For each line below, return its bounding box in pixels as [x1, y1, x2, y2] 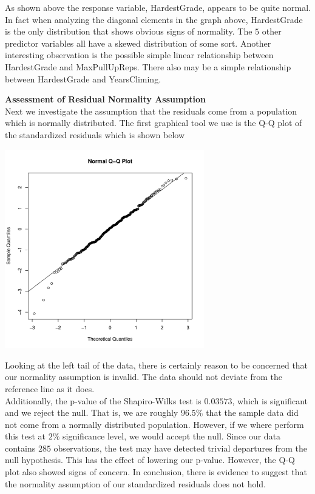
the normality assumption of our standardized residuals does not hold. [5, 477, 266, 490]
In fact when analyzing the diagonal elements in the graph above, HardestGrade [5, 13, 303, 25]
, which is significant [232, 394, 308, 407]
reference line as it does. [5, 382, 95, 395]
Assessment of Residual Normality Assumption [5, 93, 206, 105]
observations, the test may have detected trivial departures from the [53, 441, 307, 454]
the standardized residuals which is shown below [5, 128, 185, 141]
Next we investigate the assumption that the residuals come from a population [5, 104, 297, 117]
